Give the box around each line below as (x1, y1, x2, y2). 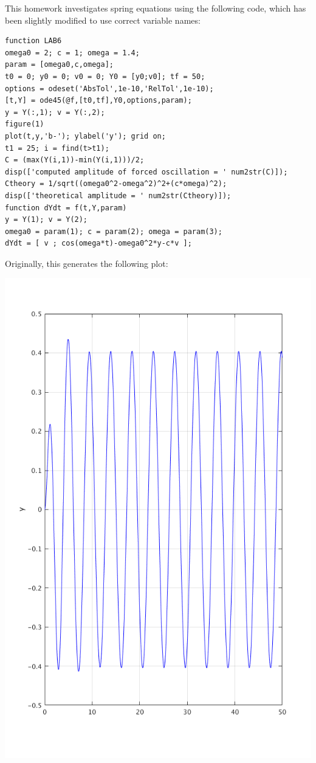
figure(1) (5, 120, 44, 129)
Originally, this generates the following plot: (5, 257, 168, 269)
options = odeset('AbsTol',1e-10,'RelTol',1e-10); (5, 84, 214, 93)
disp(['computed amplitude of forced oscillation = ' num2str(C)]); (5, 167, 288, 176)
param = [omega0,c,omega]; (5, 60, 114, 69)
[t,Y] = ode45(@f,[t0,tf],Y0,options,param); (5, 96, 192, 105)
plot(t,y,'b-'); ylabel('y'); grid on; (5, 131, 166, 140)
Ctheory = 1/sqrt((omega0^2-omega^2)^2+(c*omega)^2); (5, 179, 227, 188)
